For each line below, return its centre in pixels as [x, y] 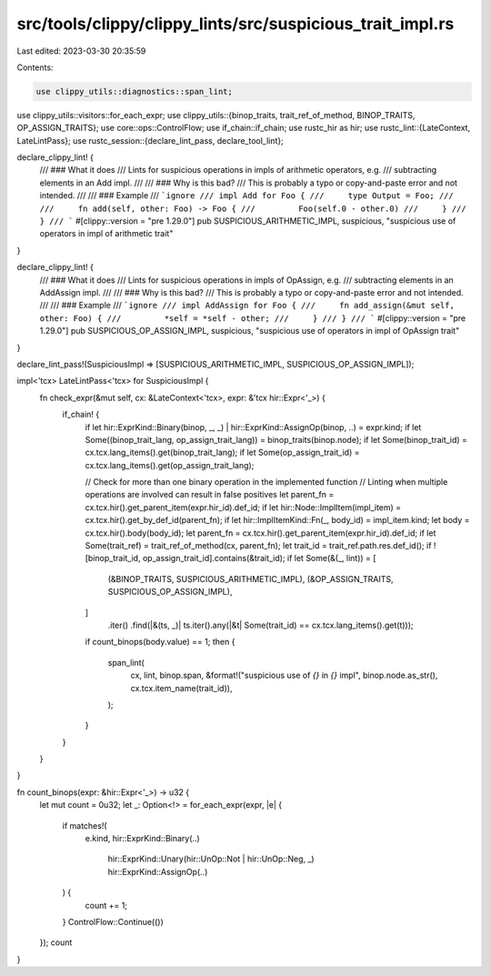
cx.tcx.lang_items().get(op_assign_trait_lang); [170, 465]
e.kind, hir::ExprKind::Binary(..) [142, 839]
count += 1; [106, 905]
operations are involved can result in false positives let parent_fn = [210, 495]
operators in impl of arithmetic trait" [106, 234]
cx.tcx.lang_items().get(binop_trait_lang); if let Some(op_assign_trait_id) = [222, 453]
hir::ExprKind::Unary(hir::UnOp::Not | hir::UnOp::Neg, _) [211, 859]
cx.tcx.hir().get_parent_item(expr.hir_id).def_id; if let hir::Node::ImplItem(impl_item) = [243, 507]
